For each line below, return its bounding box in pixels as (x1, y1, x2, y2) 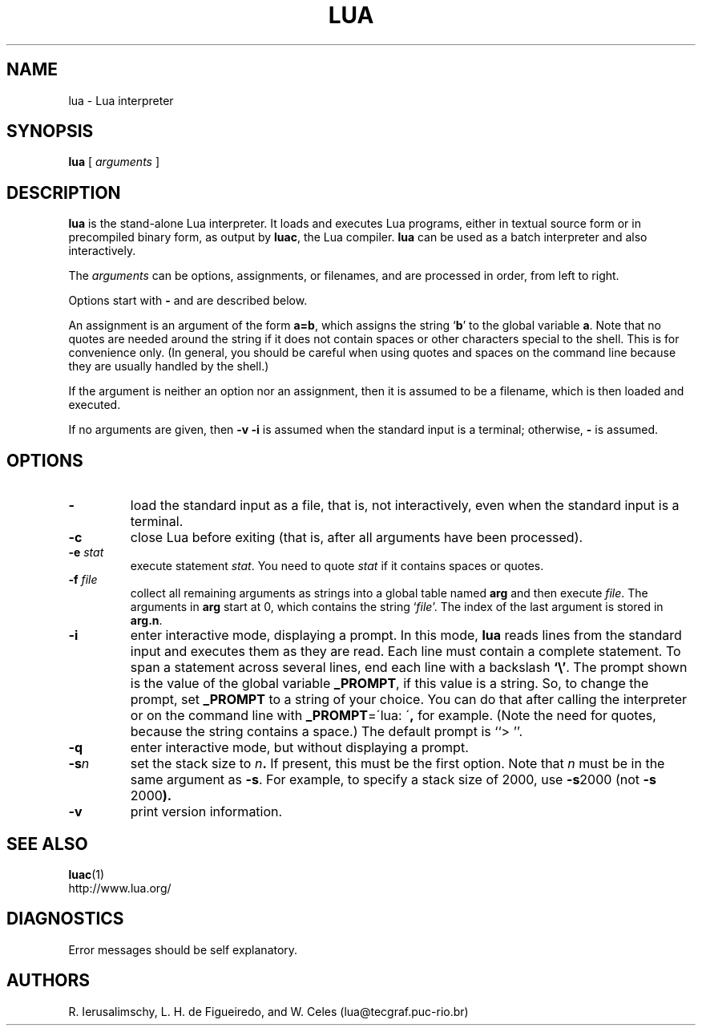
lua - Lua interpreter (68, 93, 174, 107)
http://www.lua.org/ (68, 880, 171, 895)
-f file (68, 573, 98, 587)
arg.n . (130, 613, 163, 628)
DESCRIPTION (6, 182, 121, 203)
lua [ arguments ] (68, 155, 160, 169)
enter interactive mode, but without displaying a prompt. (130, 739, 469, 756)
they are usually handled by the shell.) (68, 359, 269, 374)
